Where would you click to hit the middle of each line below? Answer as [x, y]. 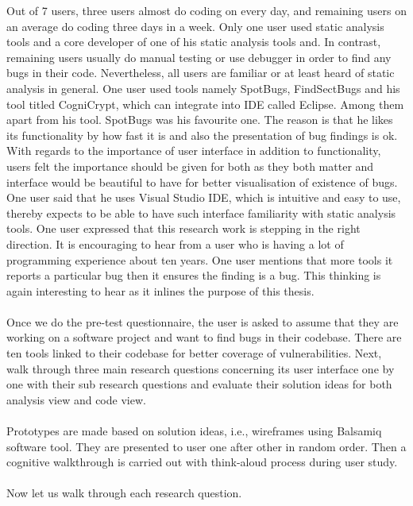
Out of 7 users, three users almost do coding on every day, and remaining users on [206, 10]
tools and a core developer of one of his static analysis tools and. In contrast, [194, 42]
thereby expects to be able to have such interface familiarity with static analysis [201, 212]
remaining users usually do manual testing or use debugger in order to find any [199, 57]
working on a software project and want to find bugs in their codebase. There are [204, 337]
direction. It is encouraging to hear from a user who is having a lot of [175, 243]
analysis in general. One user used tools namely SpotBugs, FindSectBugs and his [203, 88]
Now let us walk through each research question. [124, 493]
